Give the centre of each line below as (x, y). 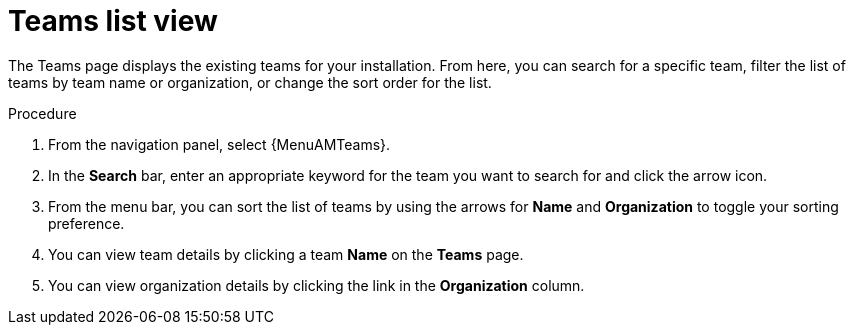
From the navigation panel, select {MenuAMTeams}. (219, 144)
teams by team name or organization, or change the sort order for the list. (250, 82)
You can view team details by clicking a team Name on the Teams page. (286, 254)
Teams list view (113, 21)
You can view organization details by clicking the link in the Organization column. (316, 285)
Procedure (42, 113)
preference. (86, 223)
